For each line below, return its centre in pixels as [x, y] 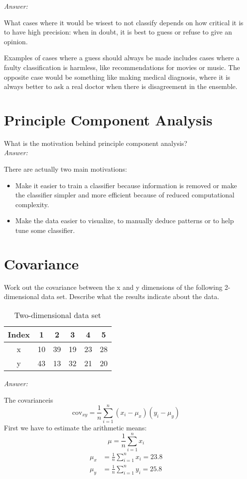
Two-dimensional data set [58, 315]
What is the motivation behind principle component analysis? [96, 143]
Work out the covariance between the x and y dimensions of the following [113, 287]
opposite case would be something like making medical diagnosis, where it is [117, 77]
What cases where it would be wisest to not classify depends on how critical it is [124, 22]
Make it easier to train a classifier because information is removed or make [126, 185]
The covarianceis [29, 399]
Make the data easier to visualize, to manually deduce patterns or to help [124, 221]
